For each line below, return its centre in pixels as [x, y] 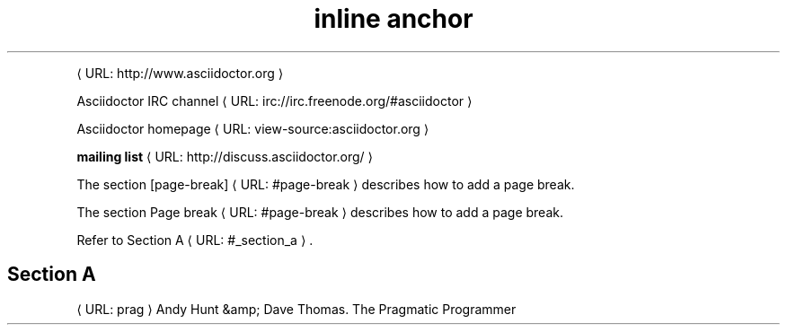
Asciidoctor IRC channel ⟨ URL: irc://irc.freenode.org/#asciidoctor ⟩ [274, 100]
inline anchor [393, 19]
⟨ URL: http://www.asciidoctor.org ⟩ [180, 73]
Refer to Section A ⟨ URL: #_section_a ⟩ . [195, 240]
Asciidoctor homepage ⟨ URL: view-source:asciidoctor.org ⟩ [253, 128]
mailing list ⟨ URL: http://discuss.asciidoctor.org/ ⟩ [225, 156]
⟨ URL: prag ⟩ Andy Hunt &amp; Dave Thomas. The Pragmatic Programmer [296, 309]
